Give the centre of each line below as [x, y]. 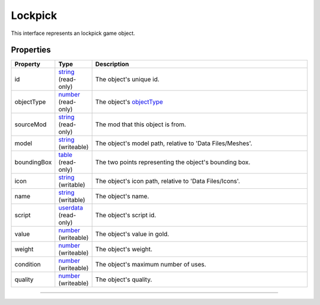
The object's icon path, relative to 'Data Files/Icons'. [167, 181]
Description [112, 64]
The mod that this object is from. [141, 124]
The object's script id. [126, 215]
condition [28, 265]
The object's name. [122, 197]
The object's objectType [129, 102]
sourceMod [31, 124]
